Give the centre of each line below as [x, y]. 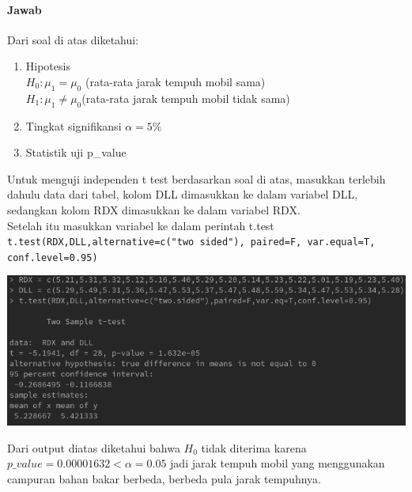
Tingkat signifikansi [74, 125]
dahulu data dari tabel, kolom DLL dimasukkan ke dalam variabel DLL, [183, 194]
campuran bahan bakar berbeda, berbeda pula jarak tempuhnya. [164, 478]
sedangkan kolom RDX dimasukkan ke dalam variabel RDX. [154, 209]
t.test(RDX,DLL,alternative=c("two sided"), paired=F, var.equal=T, [191, 242]
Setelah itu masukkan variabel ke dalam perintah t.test [141, 225]
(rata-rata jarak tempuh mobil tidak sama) [186, 98]
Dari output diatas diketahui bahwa [94, 447]
